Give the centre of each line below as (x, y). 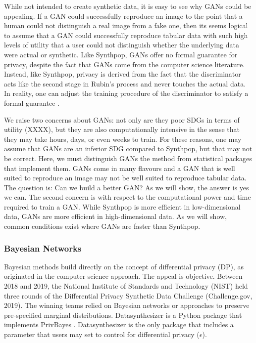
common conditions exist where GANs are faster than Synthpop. (102, 226)
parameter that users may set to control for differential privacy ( (102, 334)
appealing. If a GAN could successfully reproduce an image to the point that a (123, 16)
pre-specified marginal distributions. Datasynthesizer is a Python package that (123, 315)
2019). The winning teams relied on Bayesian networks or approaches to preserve (127, 305)
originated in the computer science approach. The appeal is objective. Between (123, 276)
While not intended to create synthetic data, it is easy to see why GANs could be (128, 6)
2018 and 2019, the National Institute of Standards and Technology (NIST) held (126, 286)
